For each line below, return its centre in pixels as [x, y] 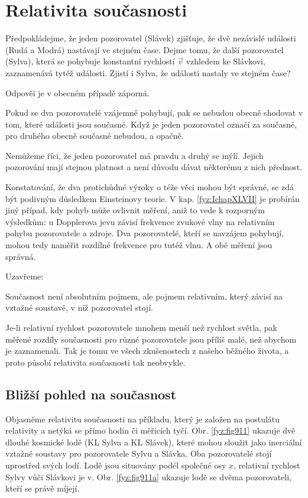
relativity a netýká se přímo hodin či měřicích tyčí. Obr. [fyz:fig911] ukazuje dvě [150, 430]
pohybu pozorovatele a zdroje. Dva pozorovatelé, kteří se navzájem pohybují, [145, 233]
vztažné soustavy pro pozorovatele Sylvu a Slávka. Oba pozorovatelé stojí [139, 453]
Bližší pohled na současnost [91, 394]
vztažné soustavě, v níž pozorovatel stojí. [79, 307]
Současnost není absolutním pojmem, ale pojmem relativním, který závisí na [144, 296]
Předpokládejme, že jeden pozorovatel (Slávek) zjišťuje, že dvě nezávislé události [151, 38]
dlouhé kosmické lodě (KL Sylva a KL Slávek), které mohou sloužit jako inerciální [154, 442]
